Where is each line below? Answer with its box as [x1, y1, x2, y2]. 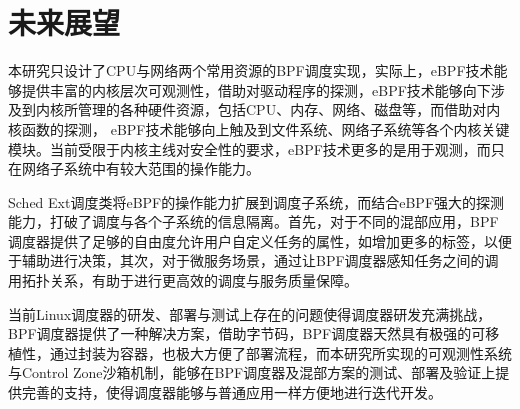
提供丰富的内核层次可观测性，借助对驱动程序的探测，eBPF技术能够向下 [21, 79, 491, 100]
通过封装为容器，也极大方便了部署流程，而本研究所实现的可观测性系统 [49, 342, 512, 363]
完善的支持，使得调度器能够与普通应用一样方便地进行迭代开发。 [21, 382, 442, 403]
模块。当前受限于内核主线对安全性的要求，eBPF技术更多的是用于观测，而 [8, 138, 491, 159]
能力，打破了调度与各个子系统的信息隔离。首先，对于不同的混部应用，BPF [8, 211, 499, 232]
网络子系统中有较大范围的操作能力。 [21, 158, 260, 179]
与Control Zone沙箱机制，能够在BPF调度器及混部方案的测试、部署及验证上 [8, 362, 496, 383]
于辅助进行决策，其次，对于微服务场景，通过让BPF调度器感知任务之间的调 [8, 250, 499, 271]
